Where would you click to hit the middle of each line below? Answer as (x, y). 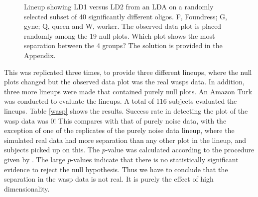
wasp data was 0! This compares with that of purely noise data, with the (115, 120)
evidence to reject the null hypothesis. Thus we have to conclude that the (116, 169)
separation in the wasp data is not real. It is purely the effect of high (109, 179)
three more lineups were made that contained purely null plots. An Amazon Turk (128, 91)
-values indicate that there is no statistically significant (155, 159)
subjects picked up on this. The (52, 150)
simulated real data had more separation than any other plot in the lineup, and (125, 140)
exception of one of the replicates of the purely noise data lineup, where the (119, 130)
